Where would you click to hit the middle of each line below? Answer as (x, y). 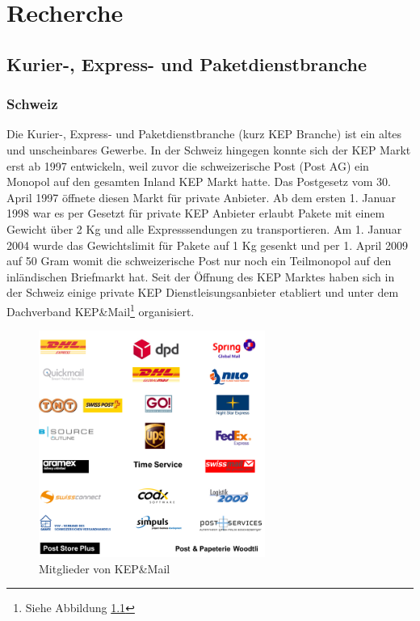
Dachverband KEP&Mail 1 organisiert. (101, 310)
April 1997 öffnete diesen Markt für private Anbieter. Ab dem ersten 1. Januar (202, 197)
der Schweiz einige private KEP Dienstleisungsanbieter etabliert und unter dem (203, 292)
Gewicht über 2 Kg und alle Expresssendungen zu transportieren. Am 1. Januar (204, 228)
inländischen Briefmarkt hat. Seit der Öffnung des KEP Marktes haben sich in (201, 276)
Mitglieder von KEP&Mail (105, 568)
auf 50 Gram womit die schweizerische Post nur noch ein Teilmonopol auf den (199, 261)
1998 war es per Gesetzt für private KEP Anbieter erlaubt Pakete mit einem (196, 213)
